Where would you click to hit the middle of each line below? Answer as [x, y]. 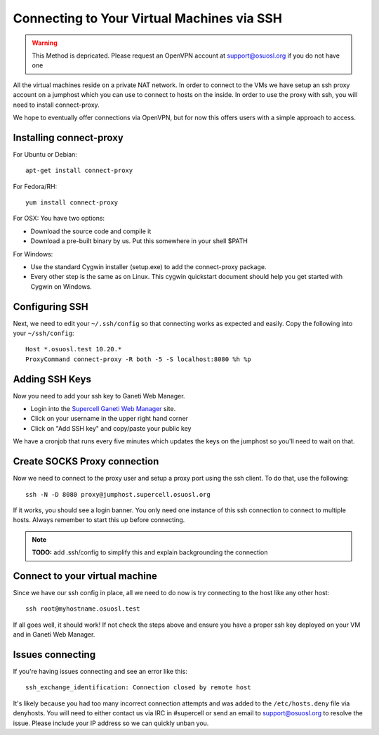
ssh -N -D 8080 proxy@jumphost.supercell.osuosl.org [118, 494]
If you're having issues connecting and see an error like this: [100, 672]
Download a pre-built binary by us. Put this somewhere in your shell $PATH [139, 241]
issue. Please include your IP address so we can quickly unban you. [111, 723]
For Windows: [33, 254]
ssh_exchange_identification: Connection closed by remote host [139, 688]
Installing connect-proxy [68, 137]
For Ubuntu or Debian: [45, 154]
